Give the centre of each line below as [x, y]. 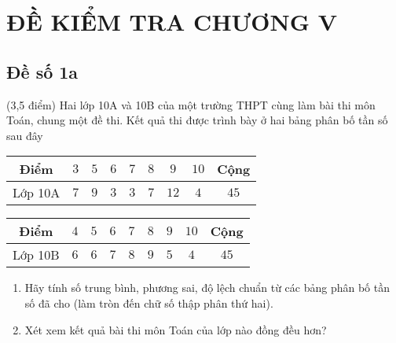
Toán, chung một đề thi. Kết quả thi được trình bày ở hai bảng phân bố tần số [197, 120]
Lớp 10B [36, 255]
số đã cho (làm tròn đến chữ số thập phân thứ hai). [149, 302]
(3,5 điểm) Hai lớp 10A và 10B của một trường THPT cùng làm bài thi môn [191, 104]
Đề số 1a [42, 71]
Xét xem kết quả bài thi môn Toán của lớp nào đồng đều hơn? [176, 329]
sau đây [25, 135]
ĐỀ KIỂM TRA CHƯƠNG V [172, 22]
